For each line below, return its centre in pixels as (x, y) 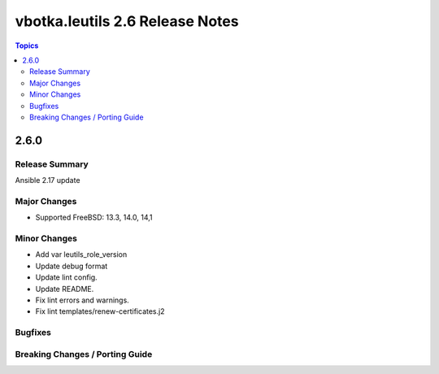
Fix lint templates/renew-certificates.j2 (100, 311)
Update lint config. (66, 277)
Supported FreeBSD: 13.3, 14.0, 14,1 (94, 217)
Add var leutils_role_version (81, 254)
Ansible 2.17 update (48, 180)
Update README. (65, 289)
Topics (27, 46)
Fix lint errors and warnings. (82, 300)
